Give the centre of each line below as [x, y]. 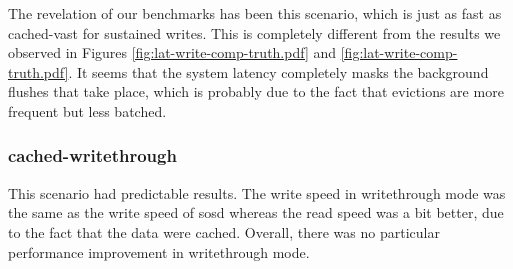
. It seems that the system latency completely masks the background [278, 71]
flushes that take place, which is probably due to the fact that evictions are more [256, 91]
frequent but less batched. [87, 110]
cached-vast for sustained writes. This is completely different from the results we [254, 32]
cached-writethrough [92, 155]
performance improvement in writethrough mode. [159, 251]
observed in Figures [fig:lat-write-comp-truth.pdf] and [172, 52]
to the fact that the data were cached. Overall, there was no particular [224, 231]
